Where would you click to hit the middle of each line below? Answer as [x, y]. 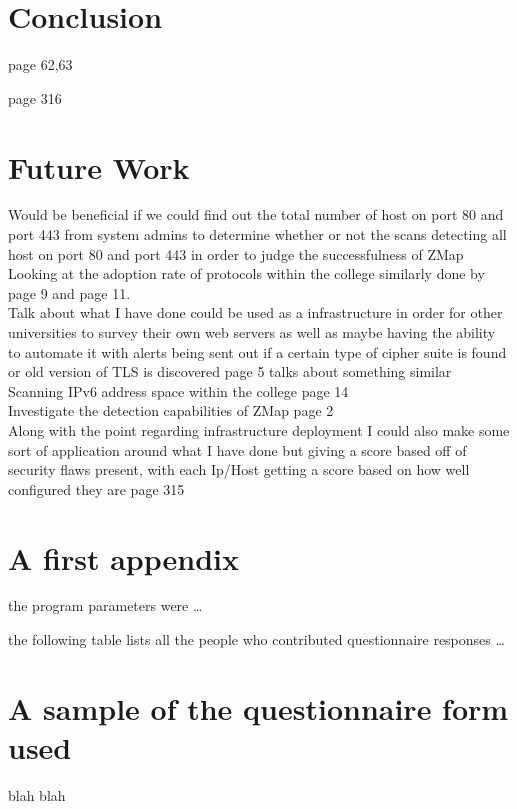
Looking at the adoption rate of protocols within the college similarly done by [246, 273]
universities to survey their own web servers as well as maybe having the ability [252, 332]
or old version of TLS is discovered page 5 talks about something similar [230, 371]
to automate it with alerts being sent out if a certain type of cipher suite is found [257, 351]
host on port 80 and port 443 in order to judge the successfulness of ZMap [236, 253]
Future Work [99, 166]
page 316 [35, 97]
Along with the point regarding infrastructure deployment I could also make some [259, 429]
